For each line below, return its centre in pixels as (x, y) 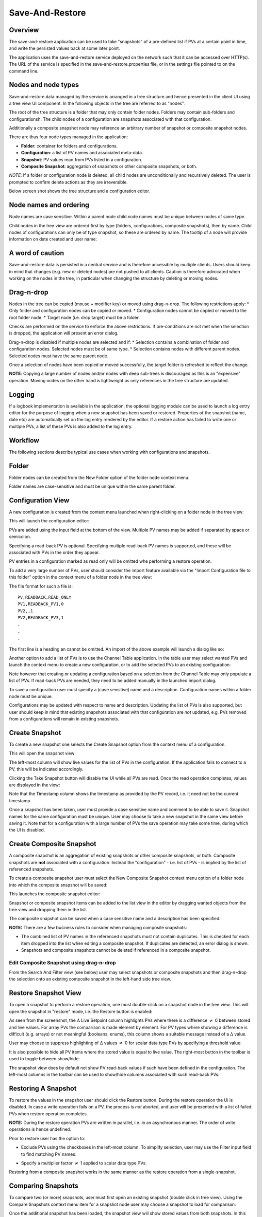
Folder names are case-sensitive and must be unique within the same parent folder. (92, 486)
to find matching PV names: (49, 1154)
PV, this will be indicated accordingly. (46, 769)
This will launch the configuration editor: (49, 521)
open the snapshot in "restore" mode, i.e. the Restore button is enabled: (81, 1011)
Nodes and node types (44, 85)
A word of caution (36, 253)
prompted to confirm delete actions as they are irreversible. (68, 182)
